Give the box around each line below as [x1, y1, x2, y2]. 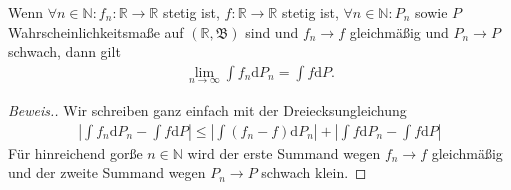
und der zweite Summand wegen [8, 162, 206, 183]
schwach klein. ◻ [261, 162, 367, 183]
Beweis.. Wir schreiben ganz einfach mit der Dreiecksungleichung [8, 100, 407, 121]
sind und [245, 21, 299, 42]
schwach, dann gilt [8, 41, 121, 62]
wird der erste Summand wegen [187, 142, 381, 163]
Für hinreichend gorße [8, 142, 143, 163]
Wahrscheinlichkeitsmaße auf [8, 21, 184, 42]
